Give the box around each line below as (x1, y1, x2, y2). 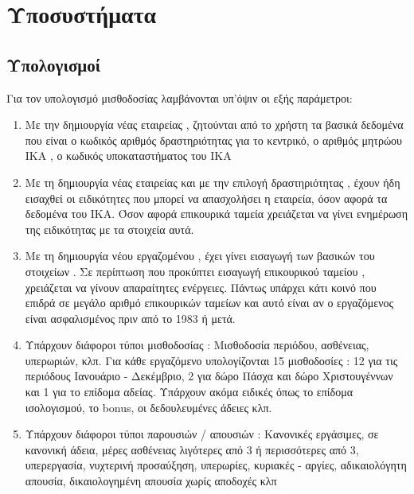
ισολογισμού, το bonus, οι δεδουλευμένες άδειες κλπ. (25, 399, 272, 415)
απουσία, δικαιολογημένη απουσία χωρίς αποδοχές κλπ (25, 473, 277, 489)
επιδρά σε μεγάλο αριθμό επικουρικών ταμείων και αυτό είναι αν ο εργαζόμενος (25, 294, 394, 311)
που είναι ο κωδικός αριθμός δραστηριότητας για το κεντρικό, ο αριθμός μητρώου (25, 131, 403, 148)
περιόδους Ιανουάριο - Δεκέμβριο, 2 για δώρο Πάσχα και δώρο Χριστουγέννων (25, 368, 393, 384)
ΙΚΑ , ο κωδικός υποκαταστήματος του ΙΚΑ (25, 147, 232, 164)
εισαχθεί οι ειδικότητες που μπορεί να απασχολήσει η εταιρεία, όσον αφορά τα (25, 189, 388, 206)
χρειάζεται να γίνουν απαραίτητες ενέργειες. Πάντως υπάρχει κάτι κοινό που (25, 278, 377, 295)
